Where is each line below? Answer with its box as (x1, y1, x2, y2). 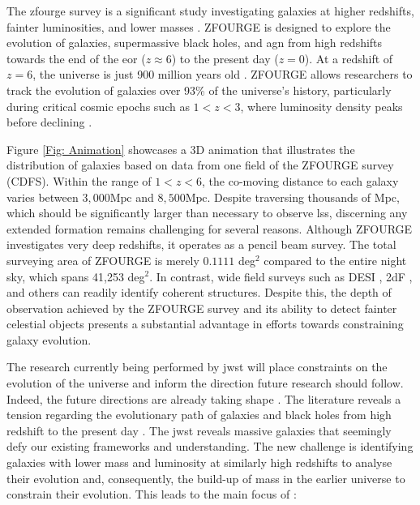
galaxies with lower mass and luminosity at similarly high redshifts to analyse (6, 454, 392, 471)
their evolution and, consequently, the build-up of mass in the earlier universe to (6, 469, 405, 486)
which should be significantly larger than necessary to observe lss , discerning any (6, 204, 408, 221)
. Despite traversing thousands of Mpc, (207, 188, 400, 205)
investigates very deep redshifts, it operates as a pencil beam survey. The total (6, 236, 396, 253)
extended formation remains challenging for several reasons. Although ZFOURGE (6, 220, 413, 237)
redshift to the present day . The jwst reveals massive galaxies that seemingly (6, 422, 392, 439)
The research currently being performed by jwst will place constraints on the (6, 358, 388, 375)
